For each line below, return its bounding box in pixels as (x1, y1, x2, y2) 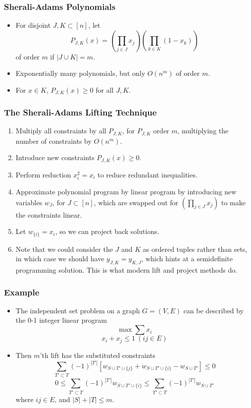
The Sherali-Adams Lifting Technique (4, 106, 157, 118)
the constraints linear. (15, 209, 82, 220)
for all (96, 84, 114, 95)
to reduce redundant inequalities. (98, 169, 198, 179)
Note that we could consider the (15, 243, 113, 254)
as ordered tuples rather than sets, (143, 243, 248, 254)
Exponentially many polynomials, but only (15, 68, 146, 78)
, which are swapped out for (94, 197, 179, 207)
